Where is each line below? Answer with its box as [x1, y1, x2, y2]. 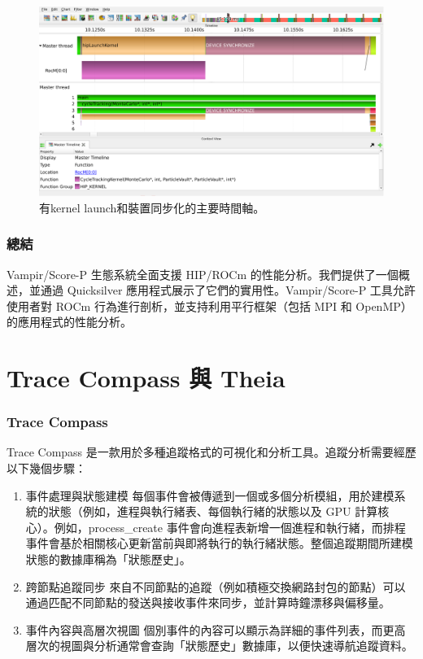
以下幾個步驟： [7, 460, 86, 477]
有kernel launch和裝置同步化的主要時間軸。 [39, 199, 265, 216]
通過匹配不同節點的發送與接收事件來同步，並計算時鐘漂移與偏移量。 [25, 594, 390, 611]
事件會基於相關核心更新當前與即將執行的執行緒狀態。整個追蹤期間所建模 [25, 535, 413, 552]
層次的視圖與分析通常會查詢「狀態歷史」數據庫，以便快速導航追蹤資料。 [25, 637, 413, 654]
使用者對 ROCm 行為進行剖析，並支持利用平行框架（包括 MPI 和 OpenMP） [7, 297, 412, 314]
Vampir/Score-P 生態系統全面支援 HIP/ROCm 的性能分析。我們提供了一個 [7, 265, 399, 282]
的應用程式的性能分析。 [7, 313, 132, 330]
